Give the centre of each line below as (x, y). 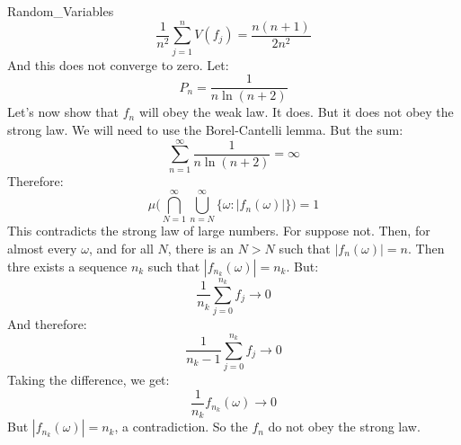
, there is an (201, 248)
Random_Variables (61, 11)
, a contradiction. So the (181, 427)
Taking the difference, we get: (89, 380)
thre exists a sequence (67, 266)
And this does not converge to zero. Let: (118, 64)
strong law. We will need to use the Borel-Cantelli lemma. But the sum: (205, 129)
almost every (42, 248)
